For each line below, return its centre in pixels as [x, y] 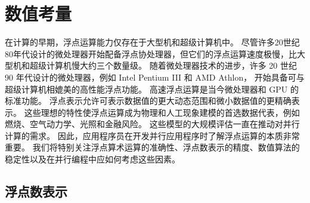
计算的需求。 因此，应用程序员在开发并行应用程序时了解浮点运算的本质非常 [152, 135]
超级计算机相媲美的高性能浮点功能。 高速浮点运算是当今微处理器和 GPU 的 [152, 89]
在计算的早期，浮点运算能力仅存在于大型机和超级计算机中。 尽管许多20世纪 [152, 42]
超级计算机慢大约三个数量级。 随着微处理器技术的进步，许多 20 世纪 [163, 65]
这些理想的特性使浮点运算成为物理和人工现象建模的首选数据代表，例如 [162, 112]
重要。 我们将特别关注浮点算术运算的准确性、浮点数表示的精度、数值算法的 [152, 147]
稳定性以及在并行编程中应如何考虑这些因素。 [92, 159]
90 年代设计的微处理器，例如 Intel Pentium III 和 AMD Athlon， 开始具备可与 [155, 77]
